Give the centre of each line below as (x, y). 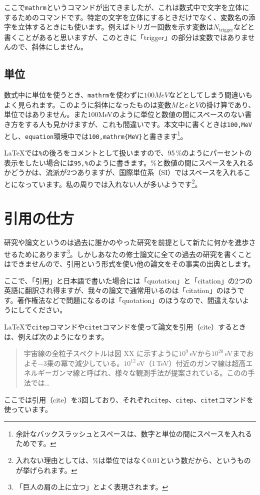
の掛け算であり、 (227, 104)
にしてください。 (39, 310)
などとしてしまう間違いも (210, 95)
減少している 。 (99, 363)
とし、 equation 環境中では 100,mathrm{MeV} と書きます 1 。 (96, 135)
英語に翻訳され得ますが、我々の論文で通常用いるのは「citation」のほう (121, 290)
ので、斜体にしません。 (49, 47)
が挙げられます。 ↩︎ (46, 470)
